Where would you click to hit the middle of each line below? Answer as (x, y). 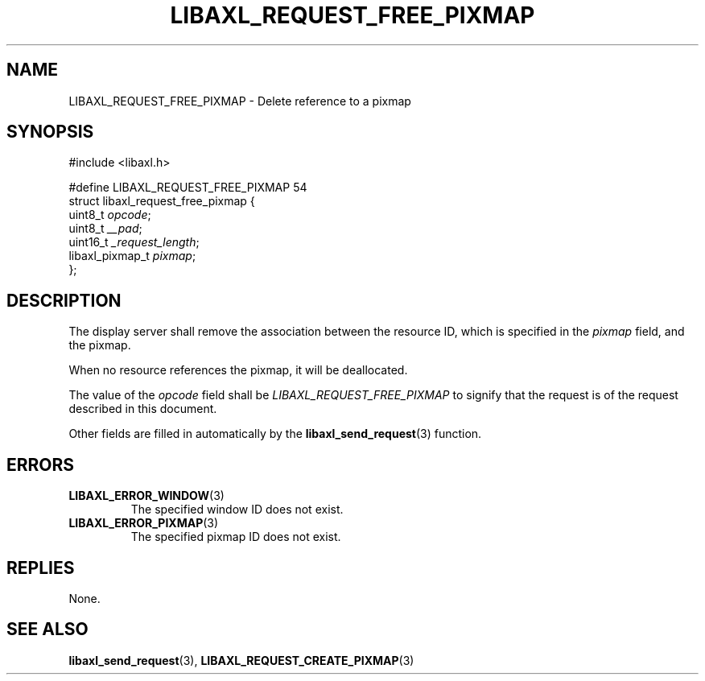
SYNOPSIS (50, 132)
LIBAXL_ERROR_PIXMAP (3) (144, 523)
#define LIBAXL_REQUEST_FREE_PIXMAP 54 (188, 188)
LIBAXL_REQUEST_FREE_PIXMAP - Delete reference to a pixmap (240, 101)
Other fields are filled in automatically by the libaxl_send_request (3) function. (275, 434)
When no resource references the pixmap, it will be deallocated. (238, 370)
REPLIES (41, 567)
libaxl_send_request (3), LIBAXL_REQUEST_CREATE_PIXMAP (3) (241, 660)
